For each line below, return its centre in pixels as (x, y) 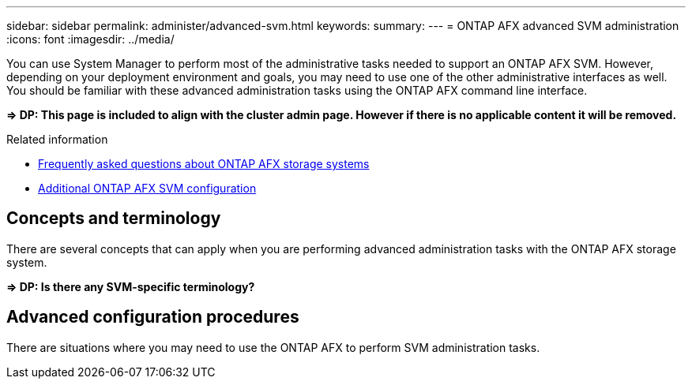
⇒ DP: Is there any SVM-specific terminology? (131, 286)
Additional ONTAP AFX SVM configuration (147, 188)
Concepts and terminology (114, 219)
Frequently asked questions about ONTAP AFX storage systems (204, 164)
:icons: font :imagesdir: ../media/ (90, 39)
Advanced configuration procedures (153, 317)
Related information (57, 139)
